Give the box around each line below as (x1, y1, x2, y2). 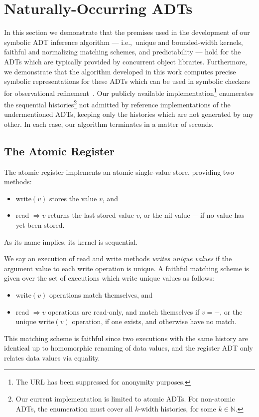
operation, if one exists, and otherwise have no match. (72, 316, 237, 327)
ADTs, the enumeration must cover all (15, 403, 133, 414)
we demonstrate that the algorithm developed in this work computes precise (4, 66, 236, 76)
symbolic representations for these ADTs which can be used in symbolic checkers (4, 76, 250, 86)
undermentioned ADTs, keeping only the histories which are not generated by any (4, 109, 254, 119)
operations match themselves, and (49, 289, 153, 300)
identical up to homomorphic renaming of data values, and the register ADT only (4, 343, 253, 353)
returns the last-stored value (48, 210, 134, 220)
